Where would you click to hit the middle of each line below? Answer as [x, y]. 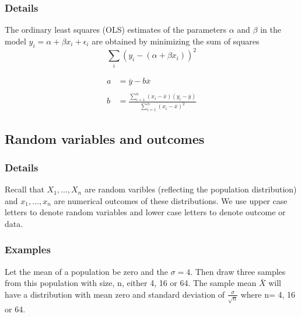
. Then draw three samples [238, 271]
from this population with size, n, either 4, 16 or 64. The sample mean [131, 283]
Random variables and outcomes [105, 138]
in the [271, 30]
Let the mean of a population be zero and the [86, 271]
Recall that [24, 189]
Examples [28, 249]
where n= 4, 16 [268, 294]
